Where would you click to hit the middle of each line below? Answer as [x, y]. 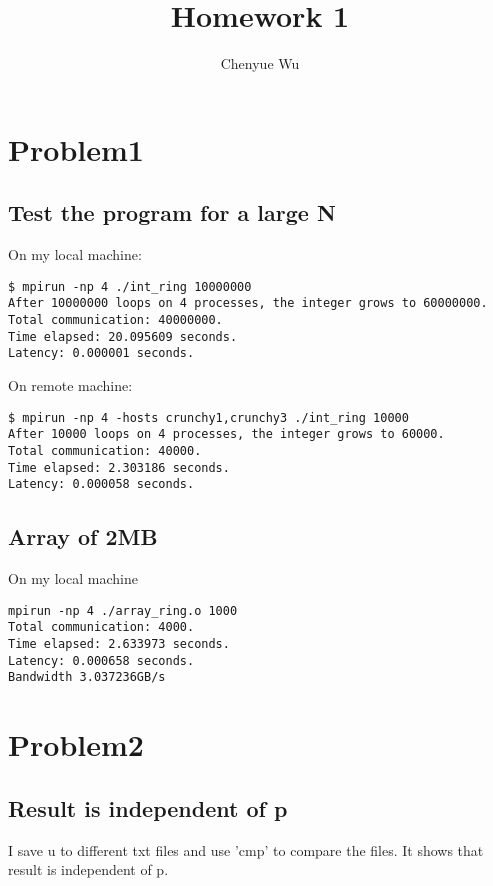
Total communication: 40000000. [115, 320]
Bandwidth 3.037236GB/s [87, 677]
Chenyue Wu [260, 63]
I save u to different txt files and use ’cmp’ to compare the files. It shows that [246, 849]
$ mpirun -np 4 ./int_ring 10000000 [130, 286]
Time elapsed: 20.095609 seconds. [123, 336]
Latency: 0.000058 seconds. [101, 484]
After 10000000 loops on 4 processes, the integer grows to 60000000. [248, 303]
